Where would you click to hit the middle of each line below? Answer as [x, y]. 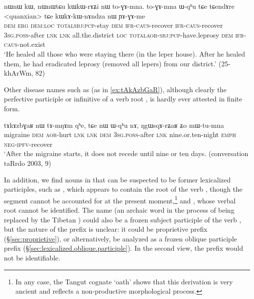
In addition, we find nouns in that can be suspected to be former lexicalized [117, 179]
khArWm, [19, 73]
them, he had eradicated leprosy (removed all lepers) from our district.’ [110, 63]
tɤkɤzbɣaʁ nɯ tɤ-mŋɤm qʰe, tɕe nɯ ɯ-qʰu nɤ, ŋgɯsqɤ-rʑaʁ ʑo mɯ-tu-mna [114, 125]
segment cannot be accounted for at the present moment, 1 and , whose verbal [120, 199]
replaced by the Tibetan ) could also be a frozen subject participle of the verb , [123, 219]
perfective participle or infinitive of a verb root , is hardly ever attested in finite [123, 99]
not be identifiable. [32, 257]
